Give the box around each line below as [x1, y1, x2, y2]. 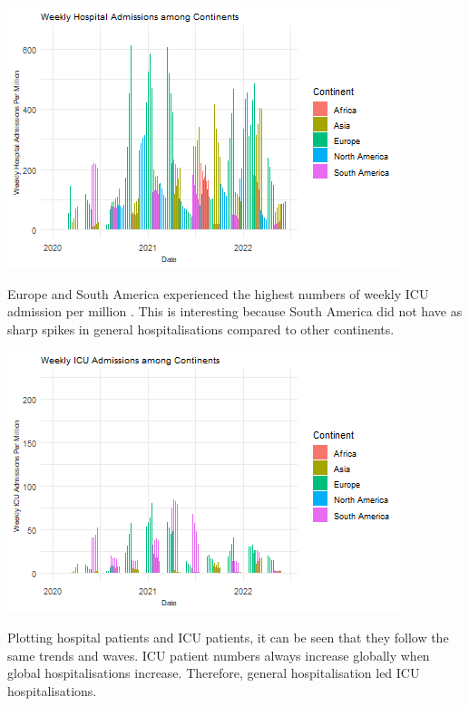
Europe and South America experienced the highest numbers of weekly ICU [7, 284, 429, 303]
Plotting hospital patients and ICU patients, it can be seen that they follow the [7, 627, 449, 646]
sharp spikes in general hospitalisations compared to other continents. [7, 319, 395, 338]
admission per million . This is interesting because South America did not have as [7, 302, 463, 321]
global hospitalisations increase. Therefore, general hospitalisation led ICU [7, 663, 420, 682]
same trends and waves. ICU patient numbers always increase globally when [7, 645, 430, 664]
